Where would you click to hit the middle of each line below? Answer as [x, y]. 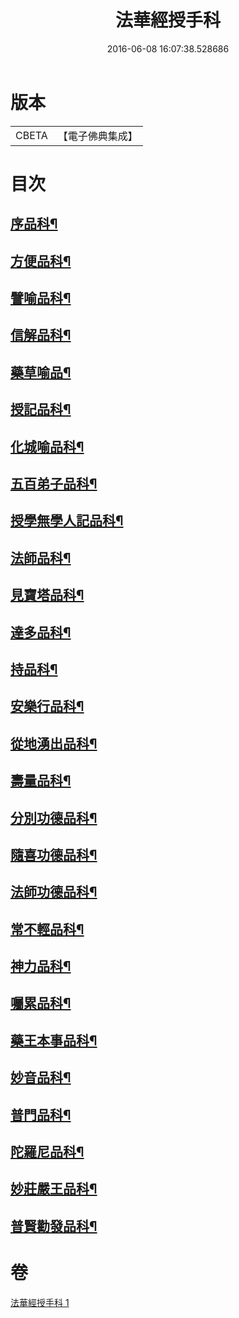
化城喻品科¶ [47, 446]
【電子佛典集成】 [97, 136]
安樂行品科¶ [47, 706]
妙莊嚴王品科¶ [54, 1189]
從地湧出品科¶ [54, 743]
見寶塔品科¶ [47, 595]
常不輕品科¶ [47, 929]
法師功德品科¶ [54, 892]
